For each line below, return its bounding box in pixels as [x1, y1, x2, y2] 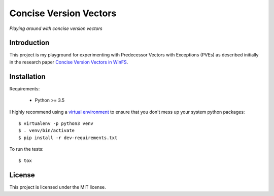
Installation [9, 72, 46, 81]
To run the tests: [9, 146, 44, 152]
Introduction [9, 39, 50, 47]
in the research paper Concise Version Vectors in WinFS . [9, 59, 128, 65]
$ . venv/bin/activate [18, 127, 75, 134]
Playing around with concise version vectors [9, 25, 102, 31]
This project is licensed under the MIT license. [9, 184, 106, 190]
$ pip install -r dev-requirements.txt [18, 135, 118, 141]
